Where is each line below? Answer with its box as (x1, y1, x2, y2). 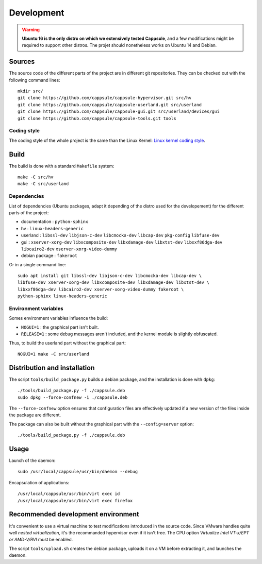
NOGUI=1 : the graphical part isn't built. (21, 324, 99, 330)
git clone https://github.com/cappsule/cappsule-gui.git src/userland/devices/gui (17, 109, 220, 114)
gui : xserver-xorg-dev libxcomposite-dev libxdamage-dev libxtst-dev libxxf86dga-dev (21, 239, 223, 245)
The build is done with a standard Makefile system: (9, 163, 115, 169)
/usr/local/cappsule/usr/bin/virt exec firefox (17, 498, 133, 503)
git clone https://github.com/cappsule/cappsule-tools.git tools (17, 116, 177, 121)
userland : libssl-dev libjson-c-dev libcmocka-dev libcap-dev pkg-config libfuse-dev (21, 232, 220, 238)
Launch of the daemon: (9, 458, 56, 463)
